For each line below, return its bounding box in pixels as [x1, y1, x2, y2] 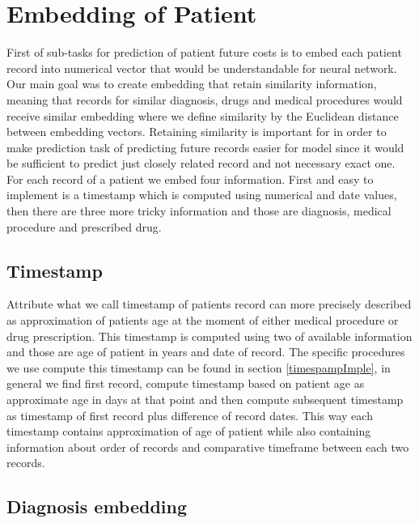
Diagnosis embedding [6, 494, 188, 519]
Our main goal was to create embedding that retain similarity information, [6, 75, 377, 92]
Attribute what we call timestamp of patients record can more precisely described [6, 296, 412, 313]
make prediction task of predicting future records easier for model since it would [6, 138, 404, 155]
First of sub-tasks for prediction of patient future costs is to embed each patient [6, 44, 402, 61]
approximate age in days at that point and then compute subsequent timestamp [6, 391, 404, 408]
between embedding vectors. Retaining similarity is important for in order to [6, 123, 387, 140]
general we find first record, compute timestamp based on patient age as [6, 375, 365, 392]
